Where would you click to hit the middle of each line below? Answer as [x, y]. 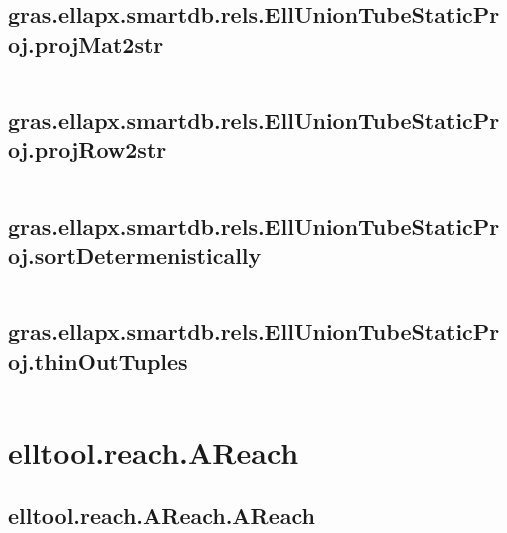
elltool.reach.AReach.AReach [162, 515]
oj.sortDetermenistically [135, 254]
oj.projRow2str [87, 149]
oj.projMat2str [86, 43]
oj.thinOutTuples [98, 360]
